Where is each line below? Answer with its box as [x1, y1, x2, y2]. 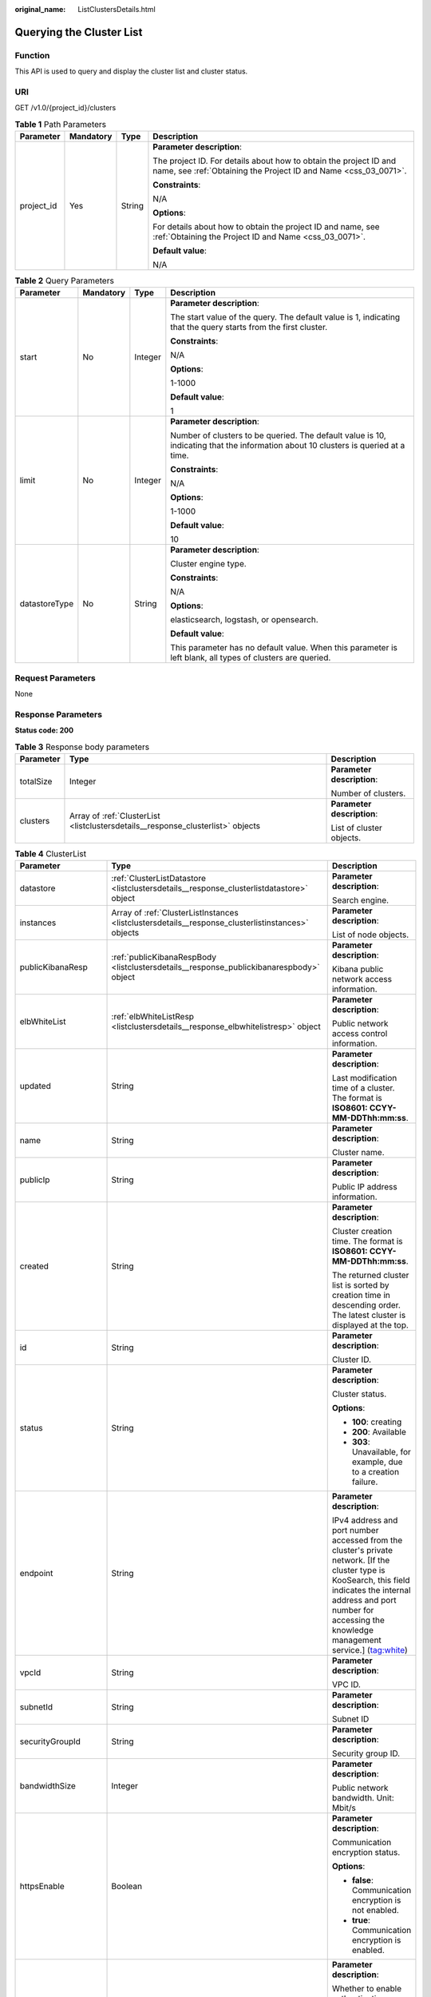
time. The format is [331, 1236, 403, 1247]
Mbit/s [331, 1802, 357, 1813]
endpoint [19, 1568, 53, 1579]
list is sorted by [331, 1280, 389, 1291]
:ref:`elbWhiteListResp [111, 1011, 195, 1022]
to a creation [351, 1467, 399, 1478]
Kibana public [331, 963, 384, 975]
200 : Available [351, 1427, 407, 1438]
